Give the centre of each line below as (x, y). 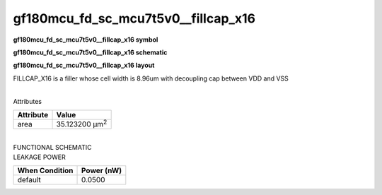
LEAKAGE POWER (40, 157)
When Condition (45, 171)
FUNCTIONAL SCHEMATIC (52, 147)
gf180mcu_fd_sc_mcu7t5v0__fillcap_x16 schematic (90, 52)
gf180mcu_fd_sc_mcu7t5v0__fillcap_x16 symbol (86, 40)
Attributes (28, 101)
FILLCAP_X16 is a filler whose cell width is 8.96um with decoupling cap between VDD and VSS (151, 78)
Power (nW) (102, 171)
